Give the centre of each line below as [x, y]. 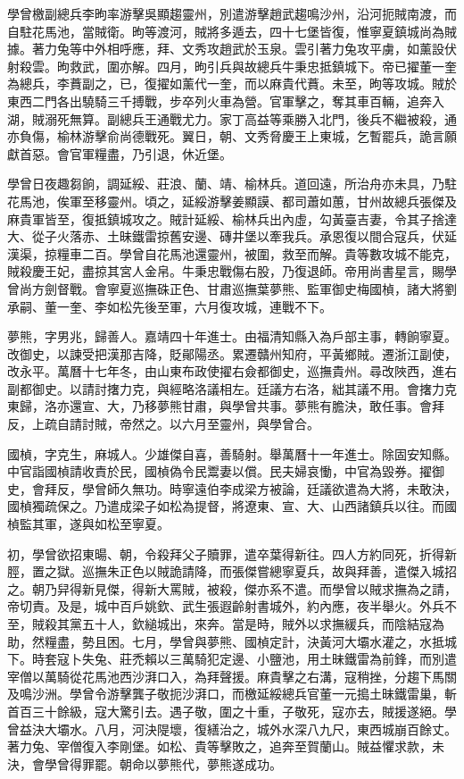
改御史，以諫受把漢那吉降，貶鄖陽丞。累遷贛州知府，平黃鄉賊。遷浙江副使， [232, 353]
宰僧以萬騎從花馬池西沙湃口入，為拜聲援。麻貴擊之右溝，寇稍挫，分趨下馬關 [232, 676]
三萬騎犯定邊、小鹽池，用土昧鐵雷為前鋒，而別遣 [313, 659]
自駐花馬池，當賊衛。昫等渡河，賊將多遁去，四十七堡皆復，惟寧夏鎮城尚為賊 [232, 31]
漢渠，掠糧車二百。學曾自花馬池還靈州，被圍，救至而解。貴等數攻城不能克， [232, 253]
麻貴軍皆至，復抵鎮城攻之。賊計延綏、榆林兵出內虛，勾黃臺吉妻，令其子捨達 [232, 218]
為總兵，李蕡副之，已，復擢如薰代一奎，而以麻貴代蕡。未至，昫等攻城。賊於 [232, 84]
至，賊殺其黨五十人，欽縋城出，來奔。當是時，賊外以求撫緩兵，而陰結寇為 [226, 624]
